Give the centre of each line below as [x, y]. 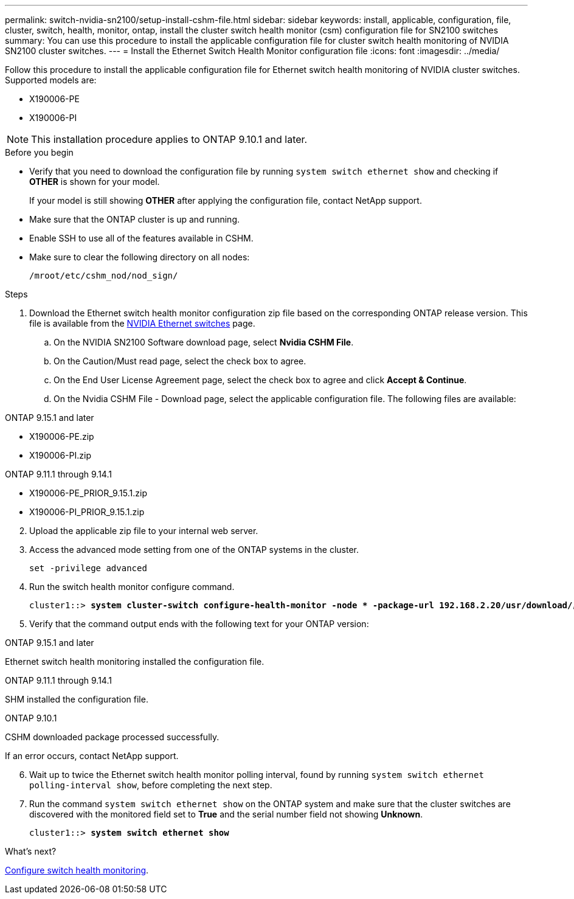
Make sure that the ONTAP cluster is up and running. [135, 219]
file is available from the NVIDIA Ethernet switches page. [142, 323]
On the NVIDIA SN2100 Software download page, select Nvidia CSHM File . [204, 342]
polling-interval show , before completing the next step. [151, 785]
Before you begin [39, 152]
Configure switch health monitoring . [77, 870]
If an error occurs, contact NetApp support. [92, 756]
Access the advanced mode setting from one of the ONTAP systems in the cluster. [194, 550]
